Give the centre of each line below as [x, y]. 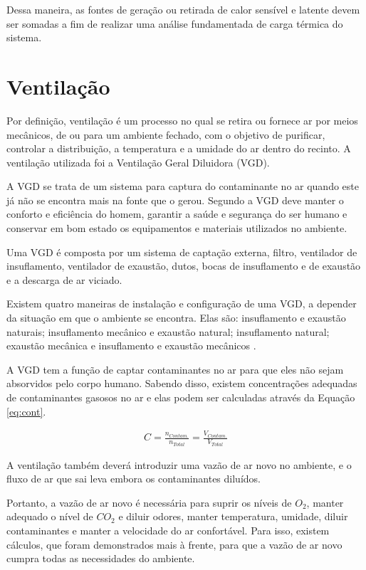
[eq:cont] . [26, 411]
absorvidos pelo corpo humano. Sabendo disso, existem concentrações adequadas [182, 383]
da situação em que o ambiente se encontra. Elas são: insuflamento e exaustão [176, 318]
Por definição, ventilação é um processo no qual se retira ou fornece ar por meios [182, 120]
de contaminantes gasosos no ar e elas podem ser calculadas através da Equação [181, 397]
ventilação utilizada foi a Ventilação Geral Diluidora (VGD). [138, 162]
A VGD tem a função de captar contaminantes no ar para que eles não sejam [175, 369]
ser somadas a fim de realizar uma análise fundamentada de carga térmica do [175, 23]
